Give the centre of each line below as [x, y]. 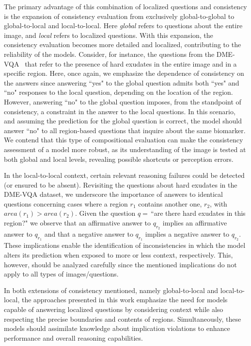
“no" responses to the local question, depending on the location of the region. [118, 92]
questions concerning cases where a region [66, 203]
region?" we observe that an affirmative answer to [78, 223]
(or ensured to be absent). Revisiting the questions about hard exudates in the [121, 184]
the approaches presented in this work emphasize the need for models [125, 300]
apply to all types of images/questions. [61, 274]
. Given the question [105, 213]
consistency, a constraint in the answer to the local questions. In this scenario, [120, 111]
